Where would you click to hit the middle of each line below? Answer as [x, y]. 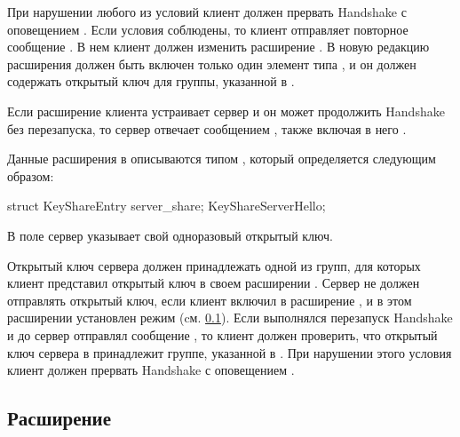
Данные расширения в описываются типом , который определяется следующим [222, 159]
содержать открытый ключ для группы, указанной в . [151, 81]
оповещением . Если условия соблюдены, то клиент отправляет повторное [208, 29]
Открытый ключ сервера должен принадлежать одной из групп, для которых [214, 265]
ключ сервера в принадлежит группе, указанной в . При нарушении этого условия [230, 352]
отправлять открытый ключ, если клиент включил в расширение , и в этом [210, 300]
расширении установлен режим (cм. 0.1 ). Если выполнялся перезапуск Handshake [230, 318]
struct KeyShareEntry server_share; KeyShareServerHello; [167, 206]
